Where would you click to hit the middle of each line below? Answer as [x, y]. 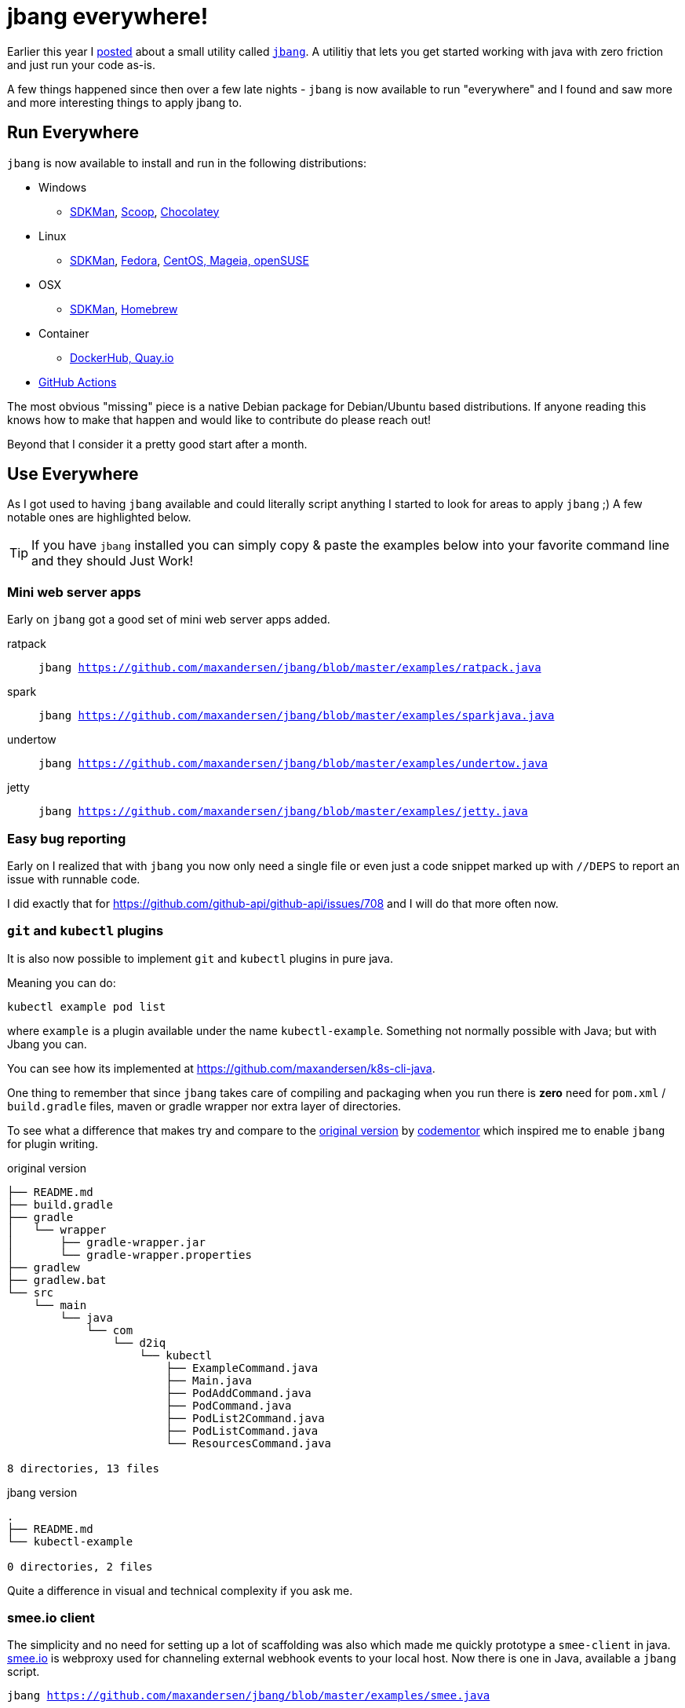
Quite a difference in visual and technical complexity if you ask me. [180, 1590]
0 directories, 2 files [80, 1566]
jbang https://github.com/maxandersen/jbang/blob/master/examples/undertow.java [293, 764]
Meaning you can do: [62, 982]
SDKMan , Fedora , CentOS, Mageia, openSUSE [189, 260]
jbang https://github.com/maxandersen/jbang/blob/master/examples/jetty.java [283, 812]
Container [64, 333]
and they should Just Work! [113, 561]
